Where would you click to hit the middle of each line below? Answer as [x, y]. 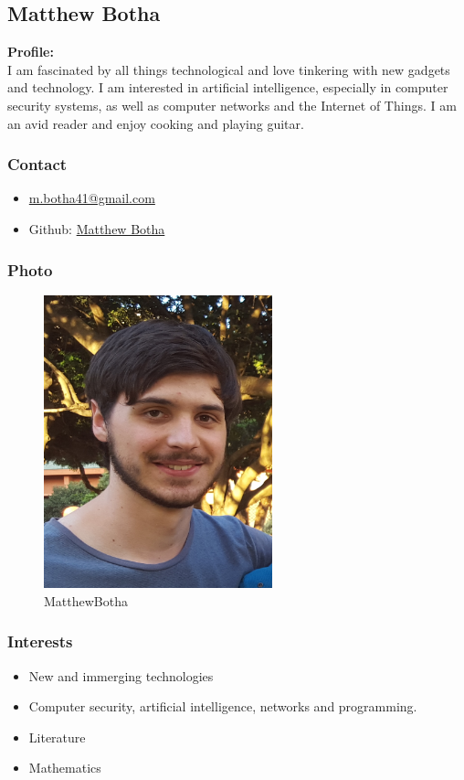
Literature [57, 737]
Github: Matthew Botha [97, 228]
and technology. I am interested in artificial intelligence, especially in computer [228, 87]
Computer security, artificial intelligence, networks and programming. [223, 706]
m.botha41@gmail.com [92, 198]
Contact [37, 164]
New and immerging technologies [121, 675]
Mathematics [65, 768]
